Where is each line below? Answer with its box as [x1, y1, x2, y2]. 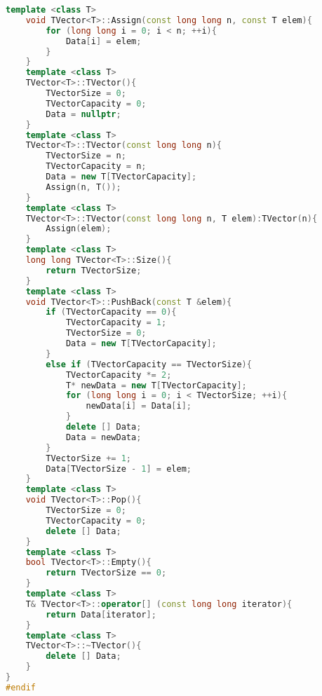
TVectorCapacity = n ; [46, 161, 147, 172]
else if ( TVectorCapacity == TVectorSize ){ [46, 359, 252, 369]
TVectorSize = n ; [46, 151, 126, 161]
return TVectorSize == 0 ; [46, 568, 167, 578]
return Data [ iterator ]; [46, 609, 156, 620]
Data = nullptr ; [46, 109, 121, 119]
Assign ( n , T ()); [46, 182, 121, 192]
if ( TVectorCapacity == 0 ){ [46, 307, 177, 318]
